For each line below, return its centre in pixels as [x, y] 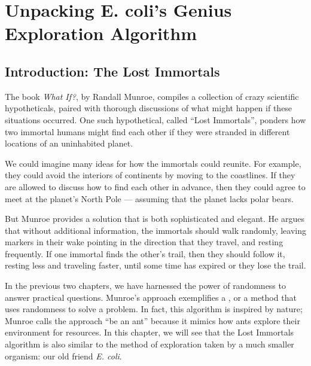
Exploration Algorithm [101, 33]
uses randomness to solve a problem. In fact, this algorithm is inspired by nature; [154, 309]
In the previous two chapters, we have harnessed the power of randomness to [145, 286]
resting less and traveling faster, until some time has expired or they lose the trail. [155, 265]
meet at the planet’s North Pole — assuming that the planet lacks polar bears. [149, 198]
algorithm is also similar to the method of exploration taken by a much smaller [150, 344]
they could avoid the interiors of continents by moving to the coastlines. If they [150, 175]
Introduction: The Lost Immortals [112, 71]
